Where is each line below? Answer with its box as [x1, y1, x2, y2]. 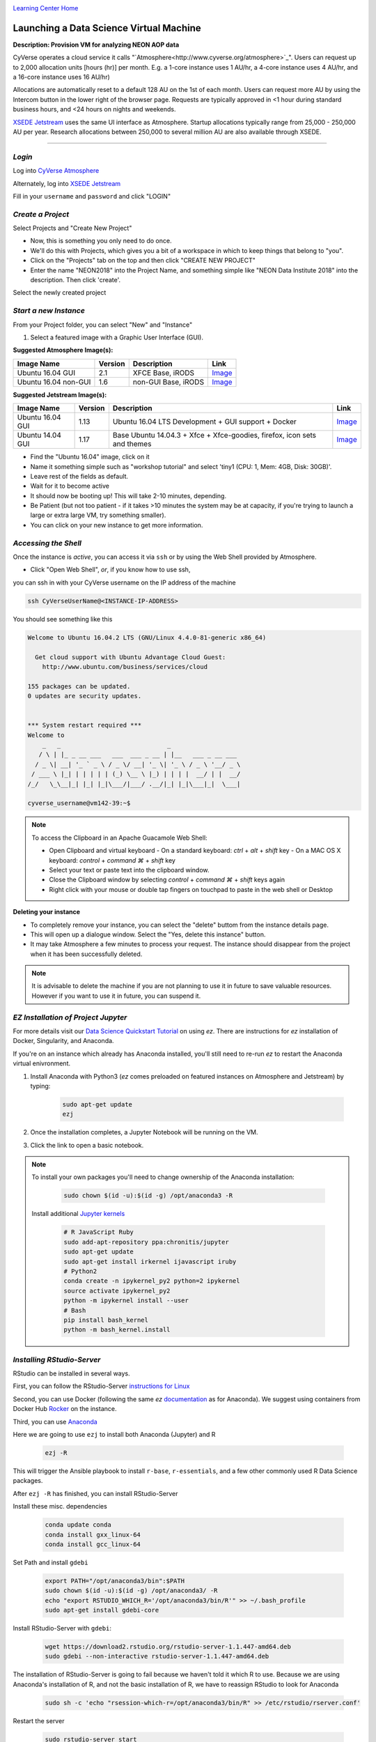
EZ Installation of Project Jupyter [13, 1012, 127, 1022]
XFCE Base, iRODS [132, 368, 195, 378]
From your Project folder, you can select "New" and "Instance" [13, 321, 193, 329]
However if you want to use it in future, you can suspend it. [31, 992, 201, 1000]
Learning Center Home [13, 4, 79, 12]
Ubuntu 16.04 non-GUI [17, 377, 91, 387]
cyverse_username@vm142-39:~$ [27, 799, 131, 808]
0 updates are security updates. [27, 692, 142, 700]
